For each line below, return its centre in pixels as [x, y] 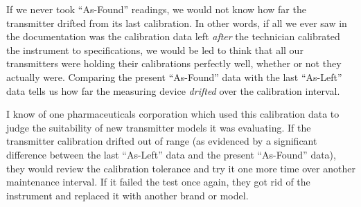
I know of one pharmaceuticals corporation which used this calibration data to [173, 114]
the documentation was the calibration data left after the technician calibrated [173, 36]
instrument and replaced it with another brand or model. [127, 195]
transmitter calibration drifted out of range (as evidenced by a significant [162, 141]
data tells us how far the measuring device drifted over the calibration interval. [173, 90]
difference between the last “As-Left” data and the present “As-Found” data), [171, 154]
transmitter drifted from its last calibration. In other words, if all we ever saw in [177, 22]
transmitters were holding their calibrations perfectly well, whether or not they [174, 63]
